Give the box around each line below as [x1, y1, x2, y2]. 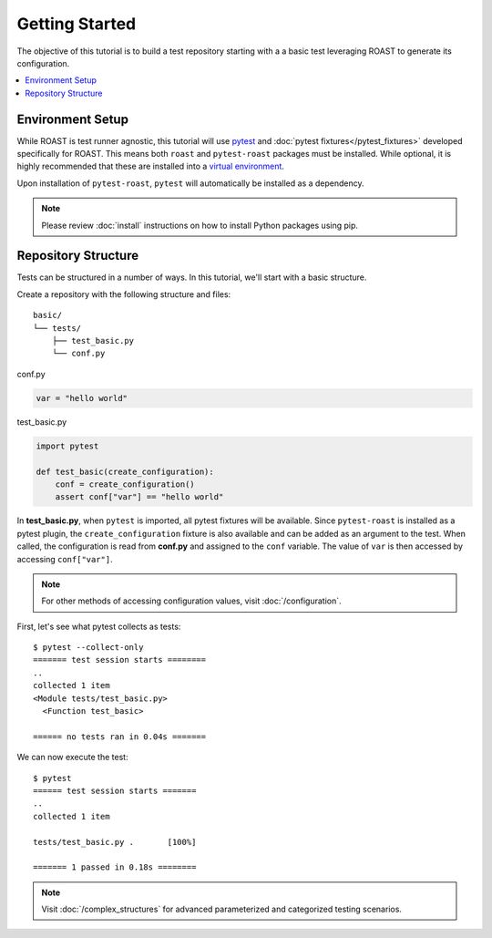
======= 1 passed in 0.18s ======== [33, 862, 197, 872]
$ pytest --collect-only [33, 643, 144, 653]
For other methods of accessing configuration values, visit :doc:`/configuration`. [41, 595, 342, 606]
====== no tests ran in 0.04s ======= [33, 731, 207, 742]
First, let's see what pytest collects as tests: [16, 621, 181, 632]
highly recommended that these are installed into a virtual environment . [16, 160, 284, 172]
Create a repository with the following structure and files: [16, 288, 231, 300]
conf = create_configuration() [55, 479, 195, 490]
